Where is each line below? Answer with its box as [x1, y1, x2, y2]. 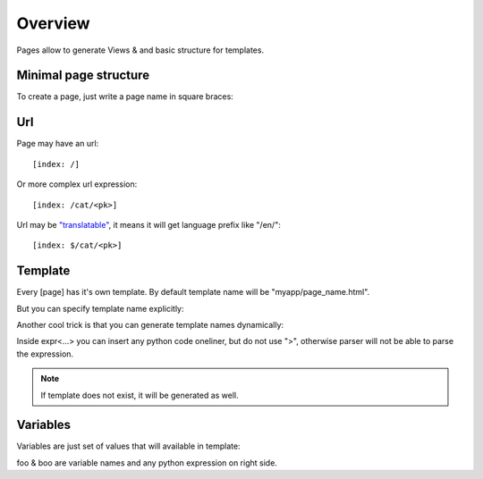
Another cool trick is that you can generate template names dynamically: [16, 320, 284, 330]
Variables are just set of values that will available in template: [16, 441, 241, 451]
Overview [16, 13, 90, 33]
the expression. [16, 349, 74, 359]
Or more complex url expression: [16, 179, 138, 189]
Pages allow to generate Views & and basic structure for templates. [16, 45, 264, 55]
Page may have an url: [16, 139, 99, 149]
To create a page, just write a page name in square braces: [16, 91, 234, 102]
